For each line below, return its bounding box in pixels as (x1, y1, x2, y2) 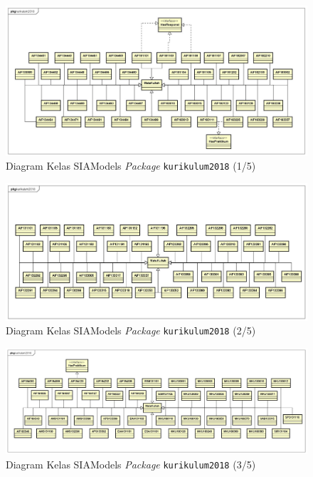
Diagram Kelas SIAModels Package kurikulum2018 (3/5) (6, 457, 256, 472)
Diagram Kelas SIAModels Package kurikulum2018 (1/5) (6, 158, 256, 173)
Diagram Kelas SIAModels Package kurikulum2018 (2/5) (6, 323, 256, 338)
